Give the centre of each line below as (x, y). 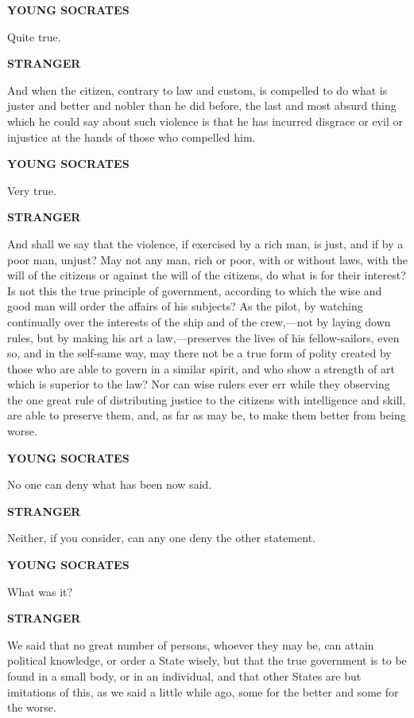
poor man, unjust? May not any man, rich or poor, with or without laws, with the (208, 259)
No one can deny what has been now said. (110, 484)
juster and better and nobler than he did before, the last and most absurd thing (202, 105)
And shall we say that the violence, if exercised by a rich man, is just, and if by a (205, 243)
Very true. (32, 190)
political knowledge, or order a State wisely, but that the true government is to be (207, 660)
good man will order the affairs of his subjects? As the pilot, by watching (185, 306)
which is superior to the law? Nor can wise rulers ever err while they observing (199, 384)
